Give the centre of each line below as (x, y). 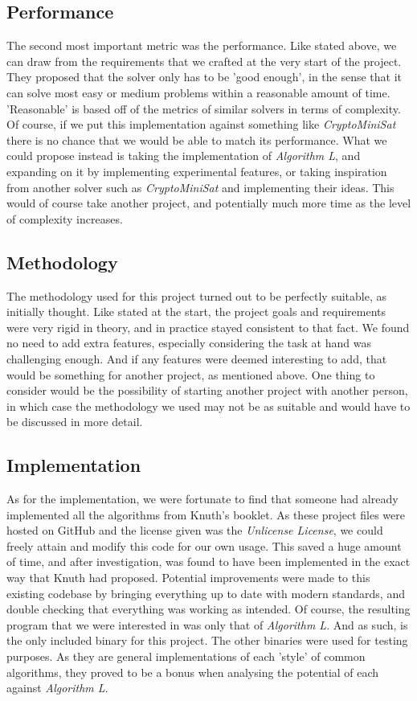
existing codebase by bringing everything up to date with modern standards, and (206, 593)
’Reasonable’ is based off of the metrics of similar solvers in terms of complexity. (204, 108)
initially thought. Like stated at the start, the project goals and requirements (196, 312)
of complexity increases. (65, 218)
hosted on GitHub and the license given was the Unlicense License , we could (195, 530)
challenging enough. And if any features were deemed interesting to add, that (197, 358)
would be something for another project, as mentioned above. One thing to (191, 374)
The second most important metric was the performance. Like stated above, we (202, 45)
